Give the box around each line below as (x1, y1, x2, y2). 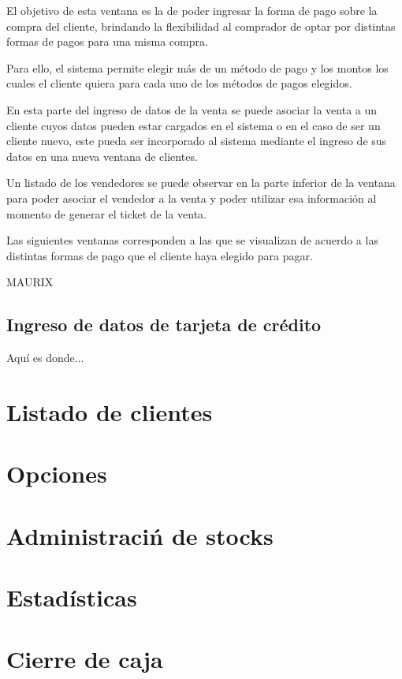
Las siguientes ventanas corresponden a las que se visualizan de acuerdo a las (6, 232, 378, 248)
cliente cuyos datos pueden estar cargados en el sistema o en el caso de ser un (6, 117, 381, 133)
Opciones (6, 457, 107, 490)
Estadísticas (6, 581, 137, 614)
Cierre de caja (6, 643, 163, 675)
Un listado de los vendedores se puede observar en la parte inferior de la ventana (6, 174, 396, 191)
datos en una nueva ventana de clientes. (6, 147, 198, 164)
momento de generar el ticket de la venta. (6, 205, 207, 222)
